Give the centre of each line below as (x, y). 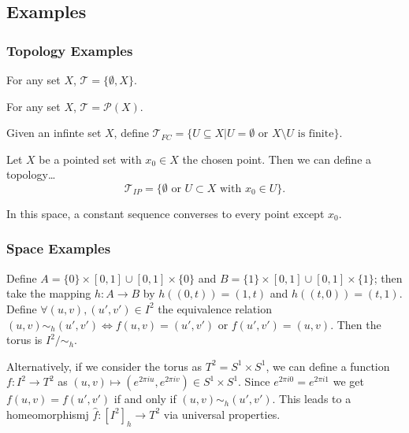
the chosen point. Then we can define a (277, 159)
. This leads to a (312, 399)
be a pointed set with (90, 159)
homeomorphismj (48, 414)
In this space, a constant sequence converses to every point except (165, 213)
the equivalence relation (215, 308)
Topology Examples (70, 50)
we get (348, 381)
